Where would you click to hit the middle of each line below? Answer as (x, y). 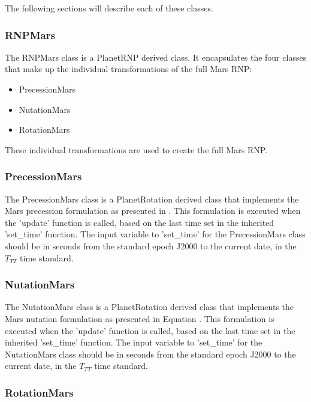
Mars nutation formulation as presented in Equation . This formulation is (140, 318)
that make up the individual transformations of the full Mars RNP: (129, 69)
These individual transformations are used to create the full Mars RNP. (136, 149)
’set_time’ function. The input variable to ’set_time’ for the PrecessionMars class (155, 234)
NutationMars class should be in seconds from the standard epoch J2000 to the (150, 354)
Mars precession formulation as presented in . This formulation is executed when (153, 211)
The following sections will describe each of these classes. (109, 8)
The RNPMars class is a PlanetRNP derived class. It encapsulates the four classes (156, 57)
